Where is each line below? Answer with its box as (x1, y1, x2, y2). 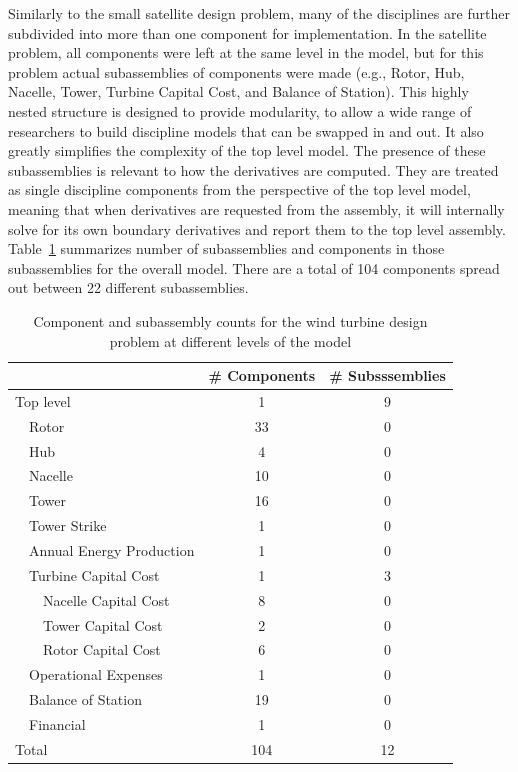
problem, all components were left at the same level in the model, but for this (8, 42, 484, 63)
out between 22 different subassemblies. (8, 277, 249, 298)
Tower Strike (28, 515, 107, 536)
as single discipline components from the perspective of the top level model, (8, 179, 471, 200)
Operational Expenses (28, 664, 163, 685)
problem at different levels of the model (109, 330, 352, 351)
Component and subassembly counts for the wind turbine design (33, 310, 428, 331)
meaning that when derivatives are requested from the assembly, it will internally (8, 198, 505, 219)
